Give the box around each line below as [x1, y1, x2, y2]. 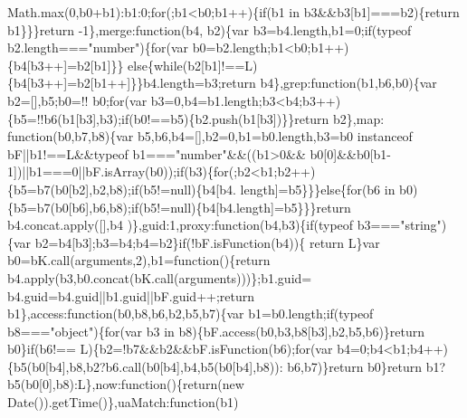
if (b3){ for [176, 162, 229, 181]
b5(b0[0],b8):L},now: [7, 375, 121, 394]
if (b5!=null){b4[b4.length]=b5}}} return [130, 197, 351, 216]
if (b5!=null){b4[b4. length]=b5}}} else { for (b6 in [130, 179, 396, 198]
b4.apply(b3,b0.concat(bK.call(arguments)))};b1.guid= [7, 268, 312, 287]
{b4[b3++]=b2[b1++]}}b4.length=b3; [7, 73, 222, 92]
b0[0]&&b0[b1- [310, 144, 392, 163]
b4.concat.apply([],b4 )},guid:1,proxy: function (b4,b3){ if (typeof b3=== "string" [7, 215, 442, 234]
